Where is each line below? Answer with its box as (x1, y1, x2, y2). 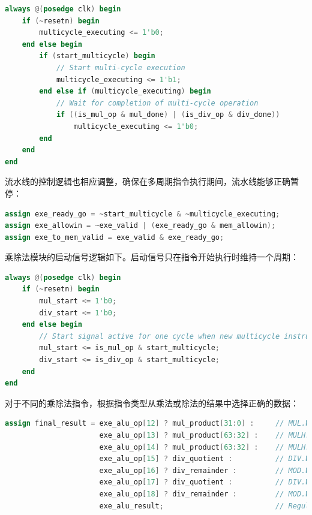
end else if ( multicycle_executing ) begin (39, 87, 211, 96)
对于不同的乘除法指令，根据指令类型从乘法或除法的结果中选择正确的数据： (5, 396, 299, 409)
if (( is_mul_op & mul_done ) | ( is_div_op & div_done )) (56, 110, 280, 119)
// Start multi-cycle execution (56, 63, 185, 72)
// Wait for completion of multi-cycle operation (56, 98, 259, 107)
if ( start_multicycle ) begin (39, 52, 155, 61)
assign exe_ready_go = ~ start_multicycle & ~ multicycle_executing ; (5, 209, 280, 218)
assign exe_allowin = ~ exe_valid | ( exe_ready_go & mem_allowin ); (5, 221, 276, 230)
